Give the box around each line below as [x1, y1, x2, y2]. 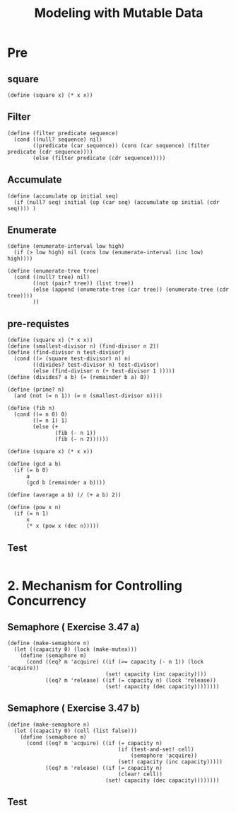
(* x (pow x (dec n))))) [25, 523, 100, 530]
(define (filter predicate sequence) [7, 130, 119, 137]
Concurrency [7, 593, 87, 609]
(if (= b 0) [13, 467, 49, 474]
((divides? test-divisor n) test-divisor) [33, 361, 160, 369]
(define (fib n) [7, 405, 55, 412]
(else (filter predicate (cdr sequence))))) [33, 154, 166, 161]
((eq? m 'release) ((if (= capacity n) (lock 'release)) [45, 677, 217, 684]
